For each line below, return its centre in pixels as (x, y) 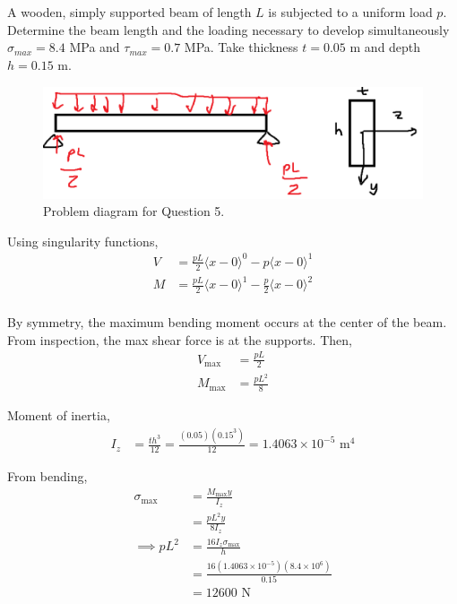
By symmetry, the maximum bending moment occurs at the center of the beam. (227, 322)
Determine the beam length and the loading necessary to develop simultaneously (228, 29)
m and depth (385, 47)
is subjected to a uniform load (350, 12)
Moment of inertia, (59, 415)
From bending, (47, 476)
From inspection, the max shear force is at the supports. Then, (180, 339)
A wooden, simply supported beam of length (129, 12)
